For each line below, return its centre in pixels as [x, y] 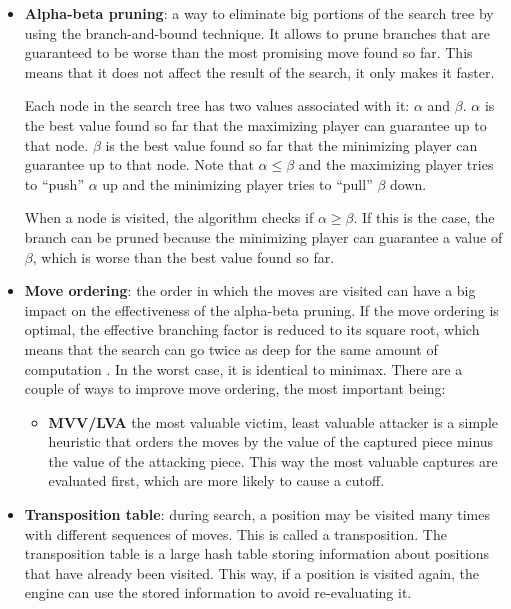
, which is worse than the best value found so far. [183, 256]
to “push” [54, 183]
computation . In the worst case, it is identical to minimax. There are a [243, 368]
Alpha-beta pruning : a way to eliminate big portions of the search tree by [259, 13]
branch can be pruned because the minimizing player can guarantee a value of [263, 236]
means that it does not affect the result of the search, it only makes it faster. [259, 71]
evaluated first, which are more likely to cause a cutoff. [216, 480]
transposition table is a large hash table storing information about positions [257, 553]
